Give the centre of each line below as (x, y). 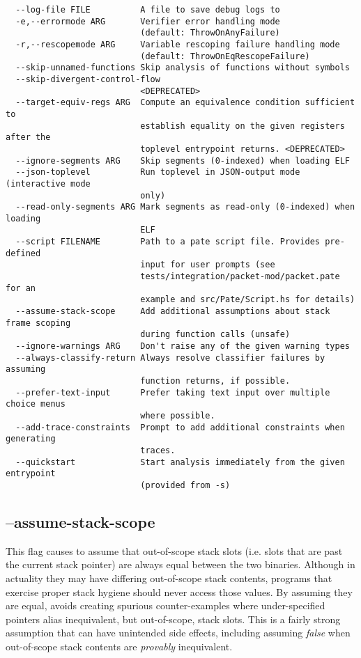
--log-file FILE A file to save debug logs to (148, 10)
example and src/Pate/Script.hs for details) (248, 300)
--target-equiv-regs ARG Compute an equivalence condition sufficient (185, 103)
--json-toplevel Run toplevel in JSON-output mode (158, 172)
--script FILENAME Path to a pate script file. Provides (168, 242)
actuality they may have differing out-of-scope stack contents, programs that (169, 578)
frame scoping (38, 323)
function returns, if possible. (215, 381)
